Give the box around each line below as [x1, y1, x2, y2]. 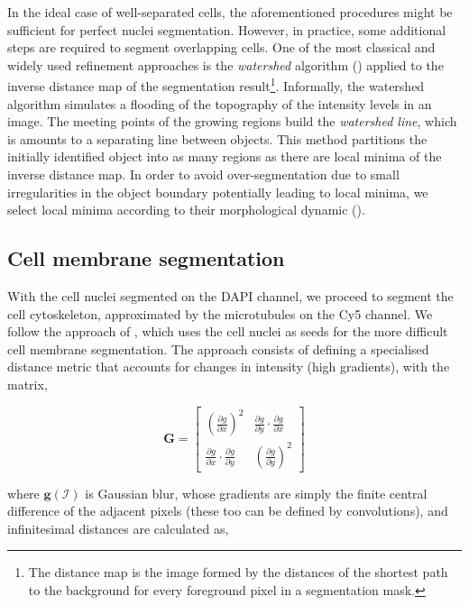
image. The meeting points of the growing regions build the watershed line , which [7, 112, 457, 131]
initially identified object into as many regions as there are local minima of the [7, 147, 442, 166]
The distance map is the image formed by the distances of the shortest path [28, 563, 448, 582]
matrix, [7, 374, 48, 393]
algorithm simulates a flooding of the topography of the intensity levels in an [7, 94, 432, 113]
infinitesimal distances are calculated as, [7, 518, 229, 537]
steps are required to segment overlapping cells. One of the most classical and [7, 38, 436, 57]
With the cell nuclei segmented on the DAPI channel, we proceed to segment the [7, 286, 454, 305]
